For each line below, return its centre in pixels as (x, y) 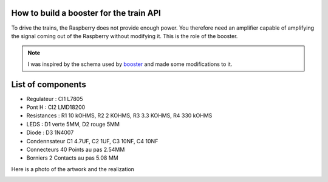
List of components (49, 84)
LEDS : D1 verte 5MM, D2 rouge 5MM (73, 124)
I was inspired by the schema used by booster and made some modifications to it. (130, 64)
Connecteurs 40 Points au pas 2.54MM (76, 149)
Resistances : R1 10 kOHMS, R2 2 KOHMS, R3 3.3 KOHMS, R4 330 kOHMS (119, 115)
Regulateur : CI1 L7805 (55, 99)
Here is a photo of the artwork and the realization (73, 169)
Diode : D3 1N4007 (50, 132)
